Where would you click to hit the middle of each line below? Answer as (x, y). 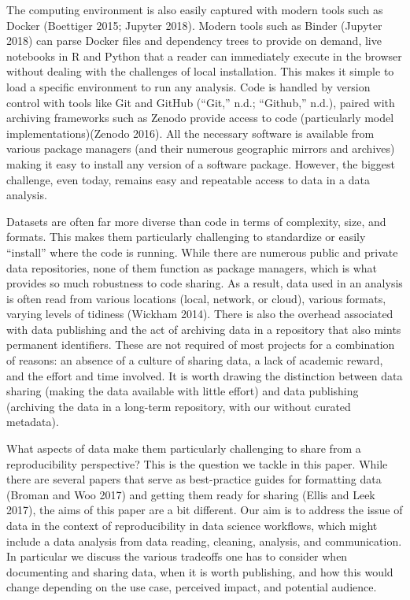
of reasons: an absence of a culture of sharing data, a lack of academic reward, (195, 360)
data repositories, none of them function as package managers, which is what (192, 267)
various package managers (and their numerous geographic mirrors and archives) (201, 148)
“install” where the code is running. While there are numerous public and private (202, 252)
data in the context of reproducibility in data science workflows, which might (192, 525)
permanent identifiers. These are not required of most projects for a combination (201, 344)
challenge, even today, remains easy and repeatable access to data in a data (188, 179)
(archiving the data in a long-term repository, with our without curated (179, 406)
